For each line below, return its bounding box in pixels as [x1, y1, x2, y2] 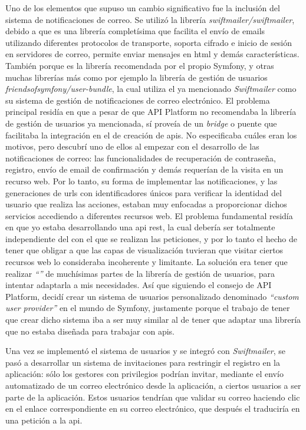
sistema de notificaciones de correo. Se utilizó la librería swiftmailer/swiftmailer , [5, 13, 295, 25]
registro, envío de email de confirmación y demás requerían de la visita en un [5, 163, 284, 176]
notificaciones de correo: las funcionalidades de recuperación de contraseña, [5, 151, 277, 164]
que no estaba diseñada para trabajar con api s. [5, 325, 175, 337]
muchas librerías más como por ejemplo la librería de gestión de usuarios [5, 71, 268, 83]
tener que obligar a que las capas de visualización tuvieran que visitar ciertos [5, 244, 284, 256]
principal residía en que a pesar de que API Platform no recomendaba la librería [5, 105, 297, 118]
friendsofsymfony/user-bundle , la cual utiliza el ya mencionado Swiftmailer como [5, 82, 297, 95]
